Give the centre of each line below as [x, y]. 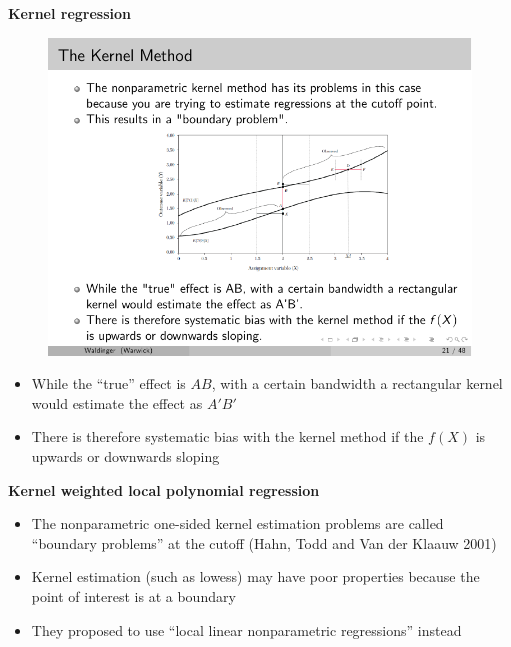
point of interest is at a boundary [133, 595]
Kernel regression [70, 13]
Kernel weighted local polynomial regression [164, 489]
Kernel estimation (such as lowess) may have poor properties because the [255, 576]
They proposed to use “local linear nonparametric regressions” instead [246, 629]
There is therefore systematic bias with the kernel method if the [227, 436]
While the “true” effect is [108, 383]
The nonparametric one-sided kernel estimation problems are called [237, 523]
